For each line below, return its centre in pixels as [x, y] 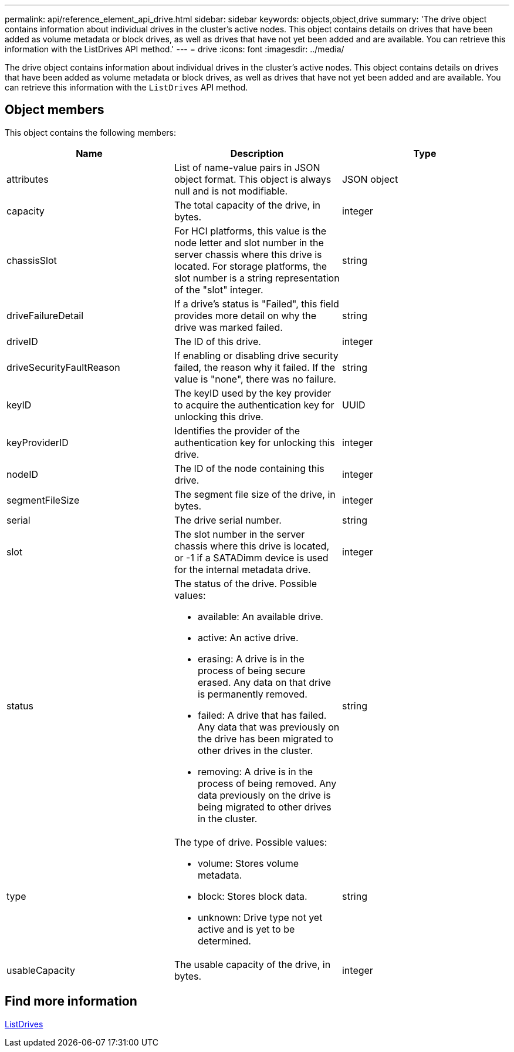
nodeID [23, 474]
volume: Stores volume [248, 863]
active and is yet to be [246, 929]
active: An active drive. [248, 637]
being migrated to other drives [264, 807]
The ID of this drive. [217, 341]
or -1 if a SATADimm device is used [251, 557]
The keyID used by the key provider [253, 393]
